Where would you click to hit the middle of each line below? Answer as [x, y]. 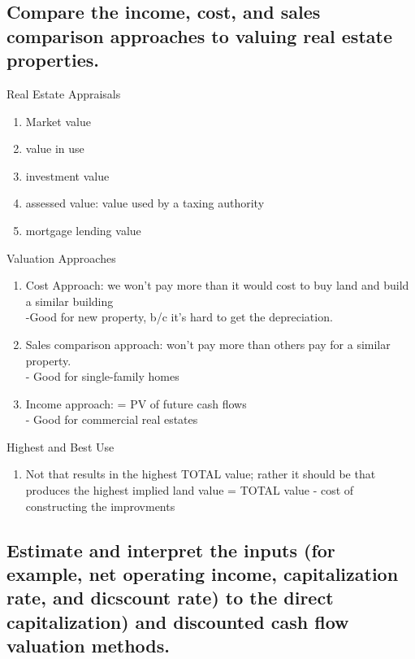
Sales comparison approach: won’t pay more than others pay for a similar [208, 344]
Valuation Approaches [61, 257]
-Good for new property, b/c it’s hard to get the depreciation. [179, 317]
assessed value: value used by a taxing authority [145, 203]
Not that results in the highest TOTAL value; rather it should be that [201, 474]
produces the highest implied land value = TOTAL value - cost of [190, 490]
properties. [53, 60]
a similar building [69, 301]
